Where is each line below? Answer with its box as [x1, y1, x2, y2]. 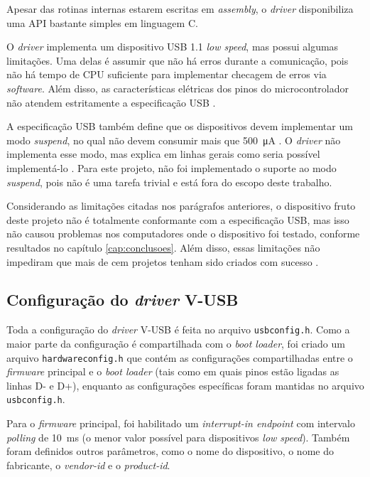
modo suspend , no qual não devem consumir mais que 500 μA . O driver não [6, 132, 341, 147]
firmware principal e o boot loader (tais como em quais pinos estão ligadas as [6, 364, 339, 379]
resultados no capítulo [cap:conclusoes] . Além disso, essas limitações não [6, 240, 320, 254]
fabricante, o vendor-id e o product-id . [6, 457, 170, 472]
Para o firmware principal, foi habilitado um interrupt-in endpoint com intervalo [6, 416, 355, 431]
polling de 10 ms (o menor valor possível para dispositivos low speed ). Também [6, 429, 350, 444]
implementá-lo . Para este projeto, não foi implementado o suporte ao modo [6, 160, 337, 175]
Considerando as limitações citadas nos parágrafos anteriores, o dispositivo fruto [6, 198, 356, 213]
